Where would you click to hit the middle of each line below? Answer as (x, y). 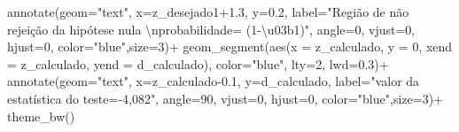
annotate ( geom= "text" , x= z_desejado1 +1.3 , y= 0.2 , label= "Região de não (208, 12)
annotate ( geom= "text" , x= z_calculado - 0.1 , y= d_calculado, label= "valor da (214, 81)
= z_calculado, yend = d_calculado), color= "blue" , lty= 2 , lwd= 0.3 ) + (198, 63)
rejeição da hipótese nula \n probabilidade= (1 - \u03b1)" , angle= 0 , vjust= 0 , (211, 29)
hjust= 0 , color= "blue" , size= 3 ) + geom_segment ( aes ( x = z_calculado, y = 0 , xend (230, 47)
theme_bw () (41, 116)
